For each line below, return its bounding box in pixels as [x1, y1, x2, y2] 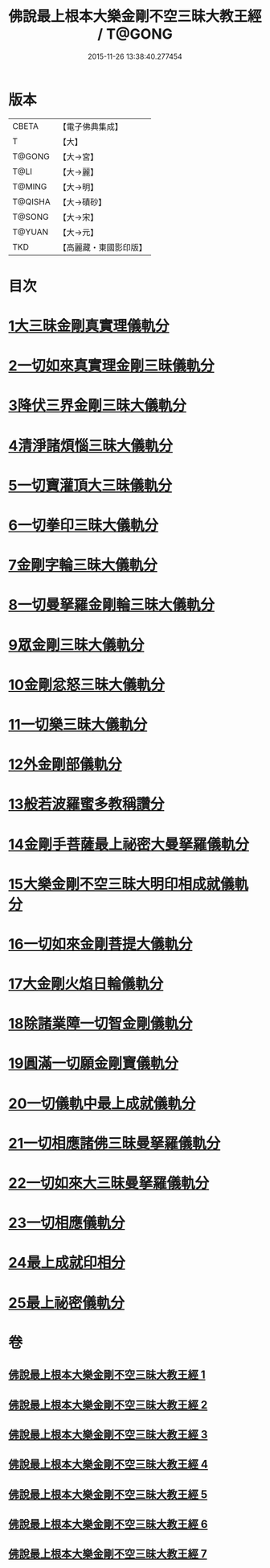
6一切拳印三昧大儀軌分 [8, 516, 159, 534]
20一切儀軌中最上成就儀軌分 [8, 1094, 196, 1112]
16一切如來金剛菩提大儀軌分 [8, 935, 193, 953]
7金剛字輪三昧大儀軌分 [8, 556, 158, 574]
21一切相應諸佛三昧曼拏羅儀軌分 [8, 1134, 221, 1152]
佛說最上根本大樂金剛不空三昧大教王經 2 [8, 1398, 208, 1412]
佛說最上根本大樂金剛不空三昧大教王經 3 [8, 1427, 208, 1442]
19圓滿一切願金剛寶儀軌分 [8, 1054, 179, 1073]
